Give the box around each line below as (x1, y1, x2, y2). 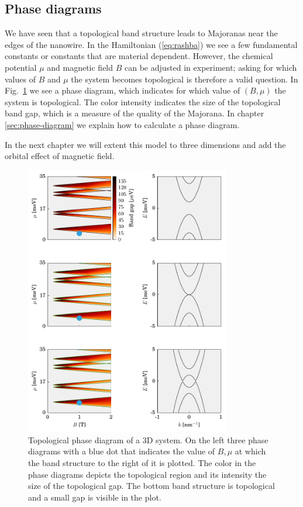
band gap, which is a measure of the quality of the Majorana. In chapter (5, 107, 264, 119)
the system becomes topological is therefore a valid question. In (71, 73, 298, 85)
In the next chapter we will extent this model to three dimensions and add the (5, 138, 286, 150)
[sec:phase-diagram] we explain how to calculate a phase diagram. (5, 118, 240, 130)
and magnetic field (47, 61, 113, 73)
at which (235, 445, 266, 457)
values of (5, 73, 36, 85)
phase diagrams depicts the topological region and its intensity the (28, 468, 267, 480)
